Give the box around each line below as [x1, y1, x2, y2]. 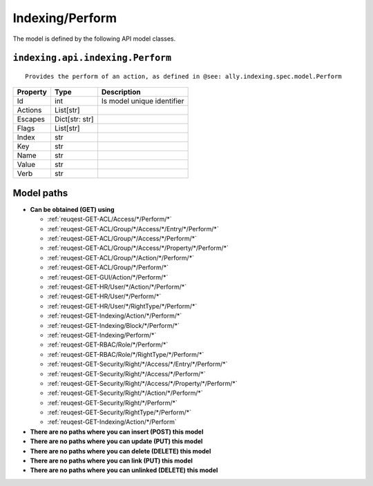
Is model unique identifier [101, 97, 184, 106]
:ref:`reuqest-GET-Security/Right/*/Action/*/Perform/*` [47, 389, 203, 397]
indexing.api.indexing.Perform [12, 52, 172, 64]
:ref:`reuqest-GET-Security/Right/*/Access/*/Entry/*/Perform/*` [47, 360, 228, 369]
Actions [17, 106, 42, 115]
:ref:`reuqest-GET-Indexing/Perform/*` [47, 331, 157, 339]
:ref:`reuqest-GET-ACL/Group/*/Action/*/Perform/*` [47, 253, 195, 262]
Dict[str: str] [54, 115, 94, 124]
